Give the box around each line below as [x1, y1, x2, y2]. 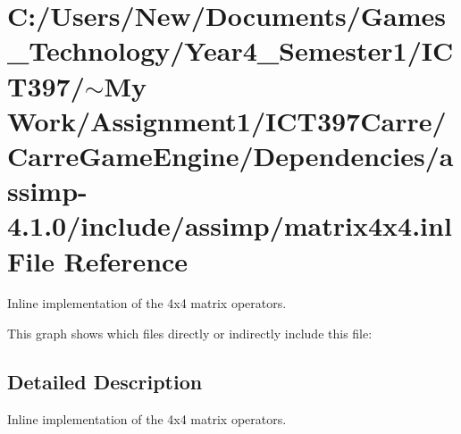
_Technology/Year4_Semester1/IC [7, 32, 454, 69]
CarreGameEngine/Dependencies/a [7, 137, 454, 173]
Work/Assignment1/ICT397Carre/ [7, 102, 447, 138]
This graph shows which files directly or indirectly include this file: [7, 324, 373, 343]
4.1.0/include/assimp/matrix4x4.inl [7, 207, 452, 244]
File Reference [7, 242, 189, 279]
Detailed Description [7, 368, 203, 396]
